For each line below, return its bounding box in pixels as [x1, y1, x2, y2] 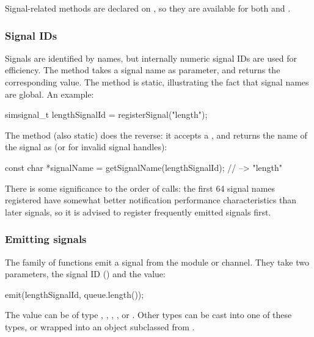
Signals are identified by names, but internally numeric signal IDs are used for [5, 51, 297, 64]
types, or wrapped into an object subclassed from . [5, 320, 195, 333]
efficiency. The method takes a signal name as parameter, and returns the [5, 63, 280, 76]
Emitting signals [5, 231, 87, 247]
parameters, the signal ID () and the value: [5, 267, 166, 280]
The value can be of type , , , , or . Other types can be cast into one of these [5, 308, 292, 321]
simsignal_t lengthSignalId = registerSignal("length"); [5, 108, 208, 121]
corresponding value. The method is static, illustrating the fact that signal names [5, 76, 309, 88]
